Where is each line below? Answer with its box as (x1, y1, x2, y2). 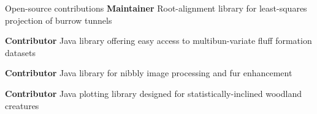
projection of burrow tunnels (5, 13, 112, 26)
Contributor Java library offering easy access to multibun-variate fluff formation (5, 34, 312, 47)
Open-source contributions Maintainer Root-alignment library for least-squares (5, 2, 307, 14)
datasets (5, 46, 36, 59)
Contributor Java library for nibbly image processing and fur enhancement (5, 66, 292, 79)
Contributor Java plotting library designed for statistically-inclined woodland (5, 87, 302, 99)
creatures (5, 99, 39, 112)
